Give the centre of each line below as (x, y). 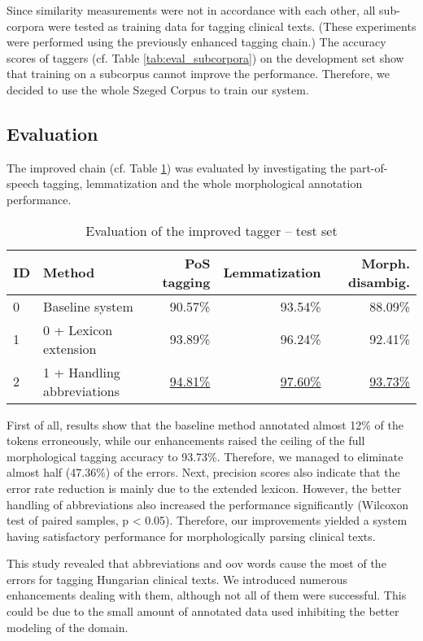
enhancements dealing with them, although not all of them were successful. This (207, 595)
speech (23, 183)
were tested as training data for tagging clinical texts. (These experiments (232, 26)
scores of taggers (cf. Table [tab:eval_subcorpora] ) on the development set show (205, 57)
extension (70, 348)
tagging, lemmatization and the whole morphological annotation (203, 183)
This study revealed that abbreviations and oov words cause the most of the (196, 563)
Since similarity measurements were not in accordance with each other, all (191, 10)
